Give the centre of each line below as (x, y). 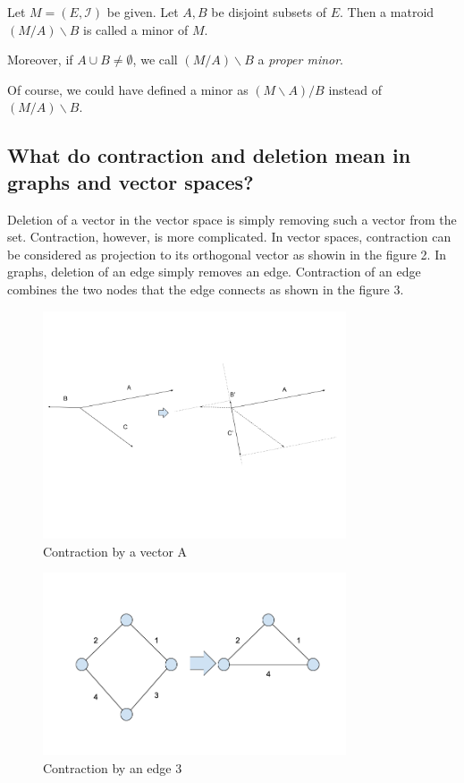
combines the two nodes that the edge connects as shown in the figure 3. (206, 289)
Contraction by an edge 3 (113, 767)
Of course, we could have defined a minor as (128, 89)
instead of (355, 89)
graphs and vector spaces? (131, 181)
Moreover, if (40, 60)
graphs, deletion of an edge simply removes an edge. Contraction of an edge (214, 272)
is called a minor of (136, 29)
